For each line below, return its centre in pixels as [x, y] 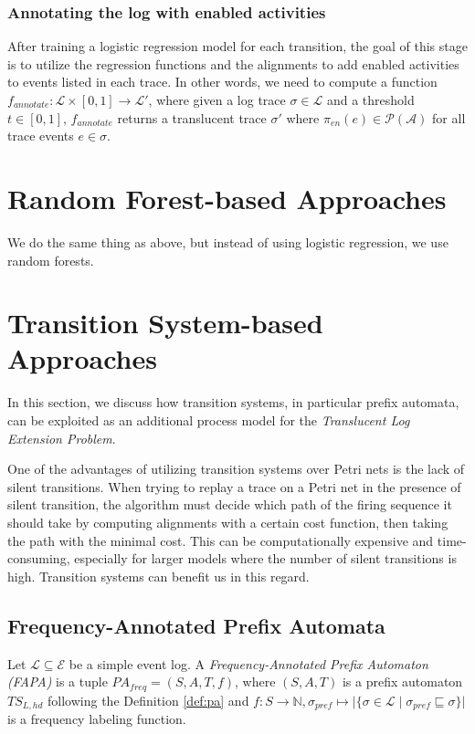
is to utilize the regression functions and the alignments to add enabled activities [233, 63]
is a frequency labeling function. [97, 719]
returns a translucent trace [192, 117]
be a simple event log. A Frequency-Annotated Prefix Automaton [248, 663]
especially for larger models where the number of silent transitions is [265, 558]
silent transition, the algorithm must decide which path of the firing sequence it [230, 504]
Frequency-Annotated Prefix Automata [196, 625]
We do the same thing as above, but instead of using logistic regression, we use [228, 241]
